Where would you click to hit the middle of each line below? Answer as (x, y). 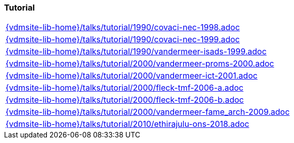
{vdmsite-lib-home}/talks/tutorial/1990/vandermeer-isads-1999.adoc (136, 52)
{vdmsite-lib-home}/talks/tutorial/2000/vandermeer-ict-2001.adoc (132, 76)
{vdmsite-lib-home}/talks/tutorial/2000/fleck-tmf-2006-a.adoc (125, 88)
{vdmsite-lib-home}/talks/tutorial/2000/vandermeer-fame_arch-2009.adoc (148, 112)
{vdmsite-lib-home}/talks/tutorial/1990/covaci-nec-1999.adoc (123, 40)
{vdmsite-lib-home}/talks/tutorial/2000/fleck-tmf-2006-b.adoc (125, 100)
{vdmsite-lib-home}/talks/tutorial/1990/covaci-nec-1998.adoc (123, 27)
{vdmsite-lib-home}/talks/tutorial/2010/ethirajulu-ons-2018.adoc (128, 124)
